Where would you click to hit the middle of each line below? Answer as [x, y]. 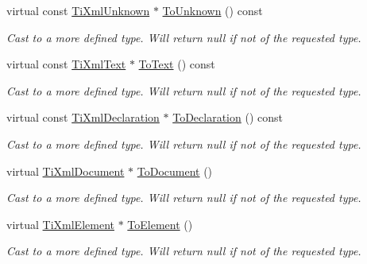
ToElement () [160, 224]
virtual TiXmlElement [60, 224]
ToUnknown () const [212, 10]
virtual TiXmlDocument [66, 171]
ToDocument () [175, 171]
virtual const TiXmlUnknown [78, 10]
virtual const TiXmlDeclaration [83, 117]
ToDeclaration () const [228, 117]
